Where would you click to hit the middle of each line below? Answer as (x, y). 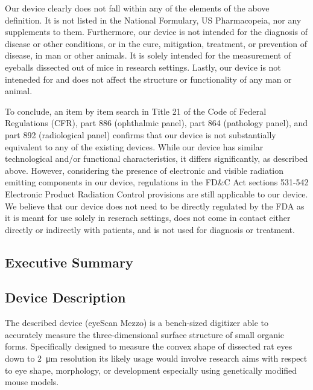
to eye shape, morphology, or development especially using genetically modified (151, 370)
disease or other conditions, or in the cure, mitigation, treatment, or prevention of (156, 43)
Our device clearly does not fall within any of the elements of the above (137, 8)
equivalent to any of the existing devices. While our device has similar (134, 146)
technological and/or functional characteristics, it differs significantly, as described (156, 158)
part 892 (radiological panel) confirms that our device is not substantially (141, 134)
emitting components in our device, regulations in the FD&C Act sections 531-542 (157, 182)
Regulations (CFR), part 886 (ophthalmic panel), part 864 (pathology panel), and (156, 123)
